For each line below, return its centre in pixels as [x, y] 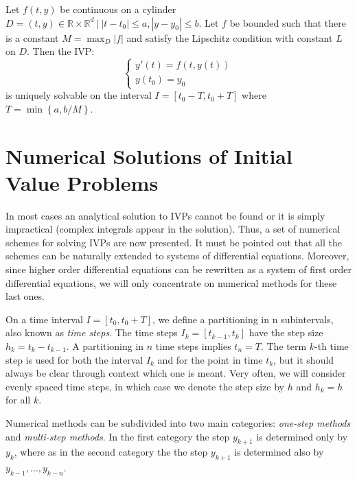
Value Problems [82, 182]
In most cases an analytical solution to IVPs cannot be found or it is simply [165, 215]
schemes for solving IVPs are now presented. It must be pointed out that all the [174, 242]
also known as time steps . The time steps [92, 332]
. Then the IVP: [61, 51]
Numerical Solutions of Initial [149, 155]
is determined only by [302, 436]
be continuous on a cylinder [118, 9]
